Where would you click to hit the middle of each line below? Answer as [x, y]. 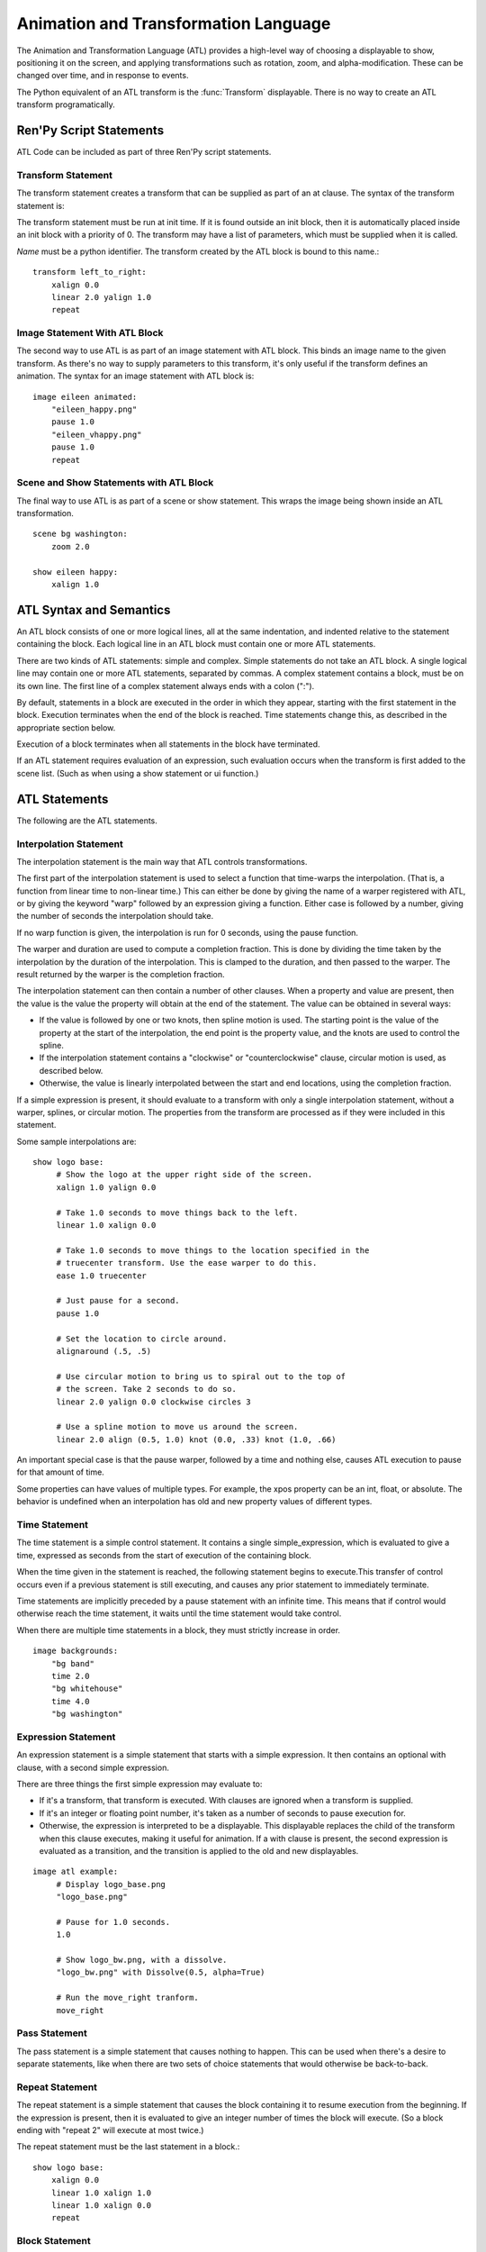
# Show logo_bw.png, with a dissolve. [142, 1960]
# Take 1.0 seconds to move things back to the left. [177, 1212]
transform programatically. [66, 104]
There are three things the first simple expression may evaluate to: [139, 1784]
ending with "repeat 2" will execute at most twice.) [110, 2130]
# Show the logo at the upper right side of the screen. [184, 1175]
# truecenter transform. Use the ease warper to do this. [187, 1263]
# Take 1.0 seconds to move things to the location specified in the [213, 1250]
